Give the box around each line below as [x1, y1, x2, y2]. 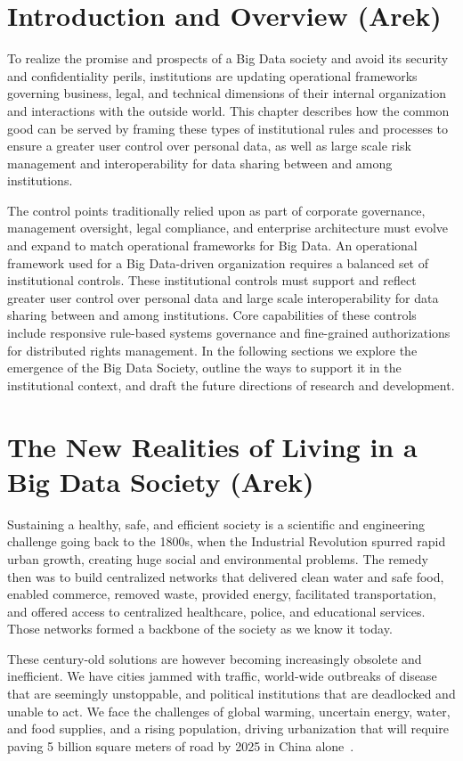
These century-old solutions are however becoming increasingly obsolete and [7, 649, 422, 667]
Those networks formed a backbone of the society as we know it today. [7, 619, 393, 638]
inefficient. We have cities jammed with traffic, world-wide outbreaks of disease [7, 667, 437, 685]
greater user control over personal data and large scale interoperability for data [7, 288, 439, 307]
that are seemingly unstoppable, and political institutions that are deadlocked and [7, 684, 456, 703]
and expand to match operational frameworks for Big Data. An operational [7, 236, 418, 255]
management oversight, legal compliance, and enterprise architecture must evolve [7, 218, 449, 237]
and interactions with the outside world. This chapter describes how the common [7, 101, 450, 119]
